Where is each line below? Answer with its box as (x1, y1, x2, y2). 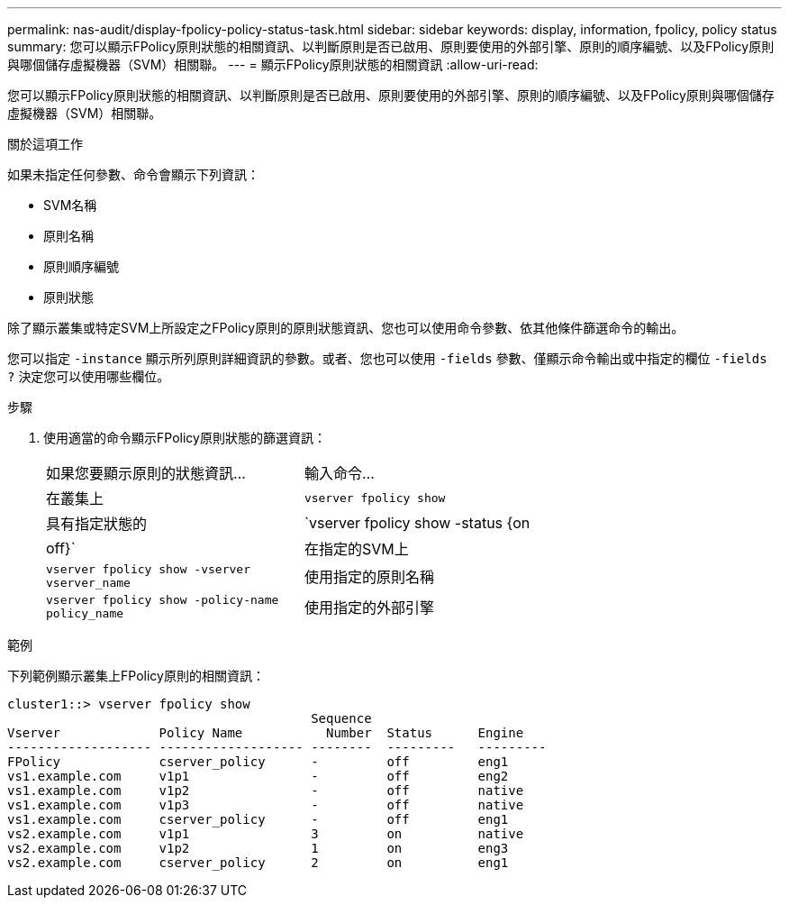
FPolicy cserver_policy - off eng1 (7, 754, 509, 769)
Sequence (311, 711, 372, 726)
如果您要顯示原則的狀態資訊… (46, 464, 246, 482)
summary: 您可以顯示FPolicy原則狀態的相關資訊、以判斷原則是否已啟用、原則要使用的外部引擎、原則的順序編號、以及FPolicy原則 (7, 39, 775, 54)
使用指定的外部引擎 (304, 599, 434, 617)
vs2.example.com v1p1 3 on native (7, 827, 524, 841)
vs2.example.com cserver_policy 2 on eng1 (7, 855, 509, 870)
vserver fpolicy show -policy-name (46, 593, 279, 607)
